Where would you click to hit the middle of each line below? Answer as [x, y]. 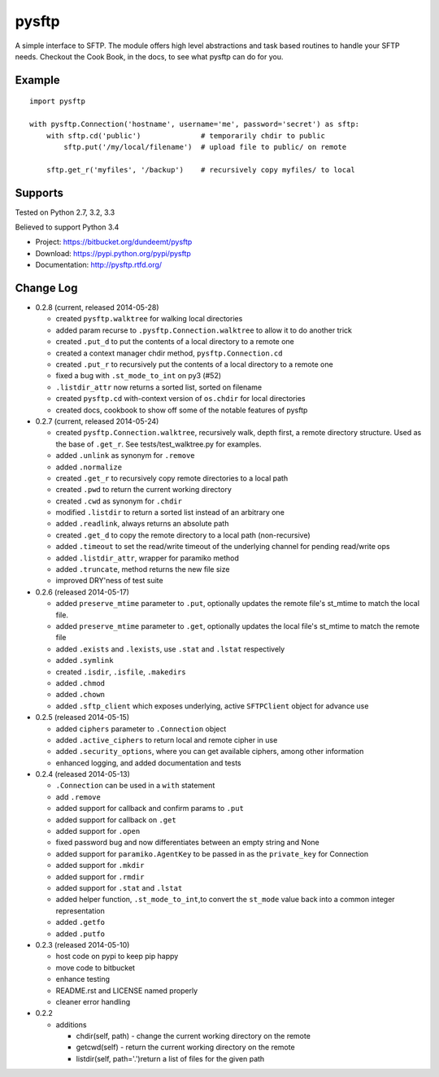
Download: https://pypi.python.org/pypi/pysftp [113, 253]
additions [71, 1024]
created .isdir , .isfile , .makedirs [121, 672]
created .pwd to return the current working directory [143, 490]
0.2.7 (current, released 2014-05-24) [97, 421]
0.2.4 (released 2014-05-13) [83, 774]
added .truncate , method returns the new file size [143, 569]
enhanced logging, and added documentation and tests [148, 763]
